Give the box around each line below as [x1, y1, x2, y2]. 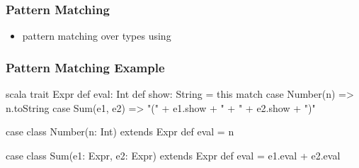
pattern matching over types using [22, 28, 171, 43]
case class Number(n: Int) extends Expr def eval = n [6, 124, 234, 139]
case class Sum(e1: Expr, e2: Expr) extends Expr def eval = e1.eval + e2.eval [6, 147, 341, 162]
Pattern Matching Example [6, 58, 165, 76]
